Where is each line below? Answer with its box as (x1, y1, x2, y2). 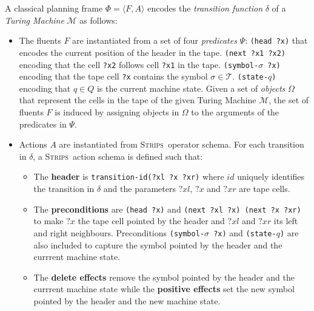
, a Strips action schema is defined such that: (33, 149, 203, 162)
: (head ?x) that (245, 34, 308, 47)
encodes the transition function (147, 2, 263, 14)
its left (273, 214, 298, 227)
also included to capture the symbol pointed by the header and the (33, 238, 282, 251)
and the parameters (103, 182, 176, 195)
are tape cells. (239, 182, 290, 195)
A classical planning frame (5, 2, 103, 14)
